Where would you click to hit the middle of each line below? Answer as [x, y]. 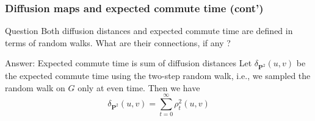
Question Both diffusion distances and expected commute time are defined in [149, 31]
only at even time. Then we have [139, 87]
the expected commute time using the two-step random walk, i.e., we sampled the [158, 76]
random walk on [35, 87]
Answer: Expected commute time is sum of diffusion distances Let [129, 63]
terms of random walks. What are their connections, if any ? [118, 42]
